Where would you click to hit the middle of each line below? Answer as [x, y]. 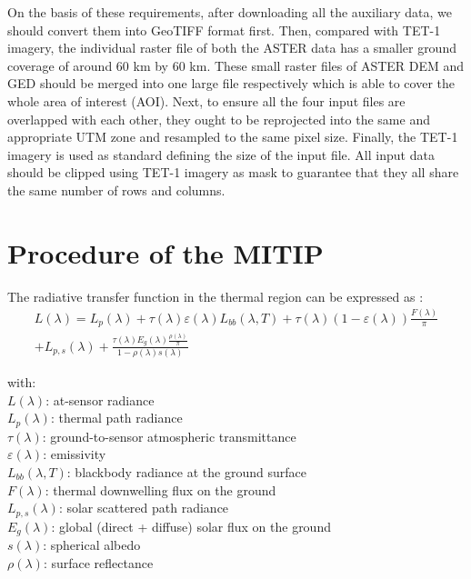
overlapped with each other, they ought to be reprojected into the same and [219, 119]
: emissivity [75, 454]
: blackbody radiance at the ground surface [186, 471]
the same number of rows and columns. [116, 190]
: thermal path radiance [116, 418]
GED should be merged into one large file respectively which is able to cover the [231, 83]
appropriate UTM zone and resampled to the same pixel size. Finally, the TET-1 [233, 137]
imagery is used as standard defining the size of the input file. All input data [221, 154]
